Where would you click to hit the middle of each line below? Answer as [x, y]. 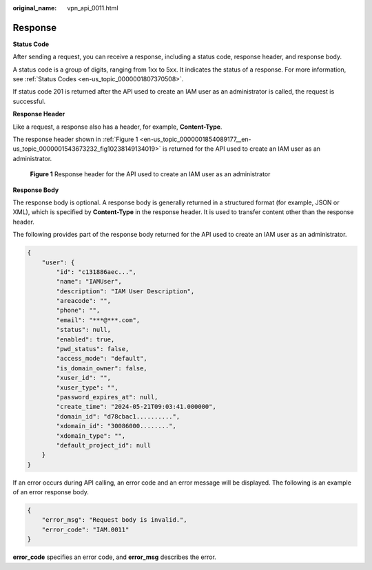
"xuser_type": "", [87, 388]
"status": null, [84, 330]
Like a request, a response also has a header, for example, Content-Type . [117, 127]
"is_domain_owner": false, [102, 368]
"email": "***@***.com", [98, 320]
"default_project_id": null [104, 445]
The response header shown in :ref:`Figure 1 [75, 139]
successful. [29, 101]
